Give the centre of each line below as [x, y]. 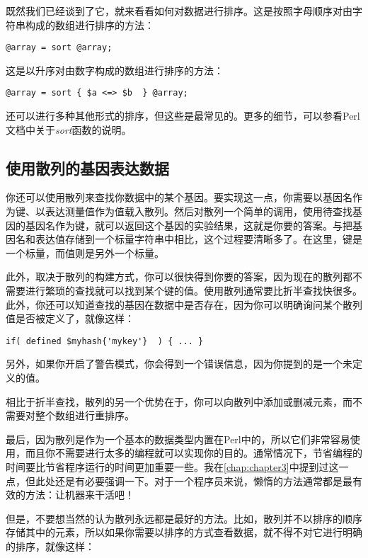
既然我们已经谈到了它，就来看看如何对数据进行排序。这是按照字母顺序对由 [179, 11]
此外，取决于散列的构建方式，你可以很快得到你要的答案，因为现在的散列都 [179, 277]
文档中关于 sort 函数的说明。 [69, 129]
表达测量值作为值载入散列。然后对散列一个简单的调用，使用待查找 [199, 211]
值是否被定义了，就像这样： [70, 318]
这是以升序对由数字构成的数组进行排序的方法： [115, 70]
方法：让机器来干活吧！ [80, 495]
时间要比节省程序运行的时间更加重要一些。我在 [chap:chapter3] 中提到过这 [172, 467]
